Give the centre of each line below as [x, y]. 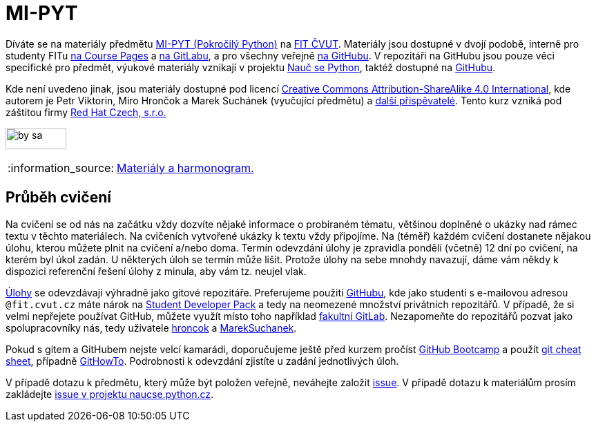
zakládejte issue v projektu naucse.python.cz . [110, 394]
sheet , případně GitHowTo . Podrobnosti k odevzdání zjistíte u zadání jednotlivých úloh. [202, 361]
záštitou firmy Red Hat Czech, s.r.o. [86, 112]
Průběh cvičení [58, 198]
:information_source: [61, 168]
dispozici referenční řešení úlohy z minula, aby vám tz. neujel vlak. [156, 271]
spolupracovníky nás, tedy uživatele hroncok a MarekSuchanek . [151, 328]
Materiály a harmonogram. [185, 168]
